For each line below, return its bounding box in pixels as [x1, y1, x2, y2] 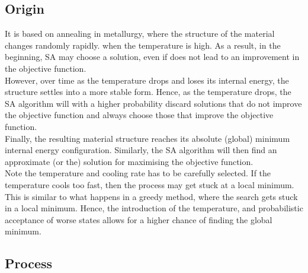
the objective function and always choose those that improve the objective [5, 109, 274, 121]
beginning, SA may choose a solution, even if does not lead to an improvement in [5, 50, 300, 63]
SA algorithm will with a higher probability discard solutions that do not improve [5, 97, 302, 109]
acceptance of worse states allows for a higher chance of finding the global [5, 213, 272, 226]
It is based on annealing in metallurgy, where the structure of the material [5, 27, 275, 40]
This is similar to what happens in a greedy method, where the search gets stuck [5, 190, 298, 202]
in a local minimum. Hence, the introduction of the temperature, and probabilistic [5, 202, 303, 214]
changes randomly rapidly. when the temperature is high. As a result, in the [5, 39, 281, 51]
